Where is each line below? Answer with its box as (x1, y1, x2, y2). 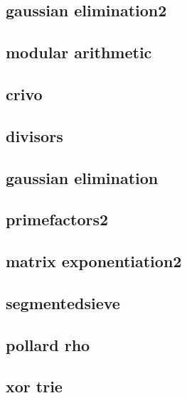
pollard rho (6, 333, 90, 355)
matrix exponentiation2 (6, 250, 182, 272)
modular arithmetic (6, 41, 152, 63)
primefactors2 (6, 208, 109, 230)
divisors (6, 124, 63, 146)
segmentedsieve (6, 291, 120, 313)
